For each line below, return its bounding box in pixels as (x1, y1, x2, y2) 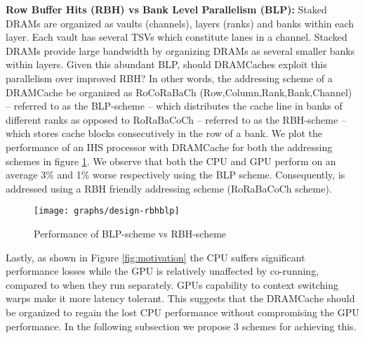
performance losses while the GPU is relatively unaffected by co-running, (6, 264, 319, 278)
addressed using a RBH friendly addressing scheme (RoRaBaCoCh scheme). (6, 181, 332, 195)
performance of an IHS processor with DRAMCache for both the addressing (6, 139, 333, 154)
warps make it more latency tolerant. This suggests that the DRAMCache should (6, 291, 355, 306)
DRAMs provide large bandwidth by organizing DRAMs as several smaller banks (6, 43, 355, 58)
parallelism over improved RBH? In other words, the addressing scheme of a (6, 70, 333, 85)
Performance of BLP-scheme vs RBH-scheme (34, 226, 227, 240)
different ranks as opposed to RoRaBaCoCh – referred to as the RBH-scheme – (6, 112, 346, 126)
